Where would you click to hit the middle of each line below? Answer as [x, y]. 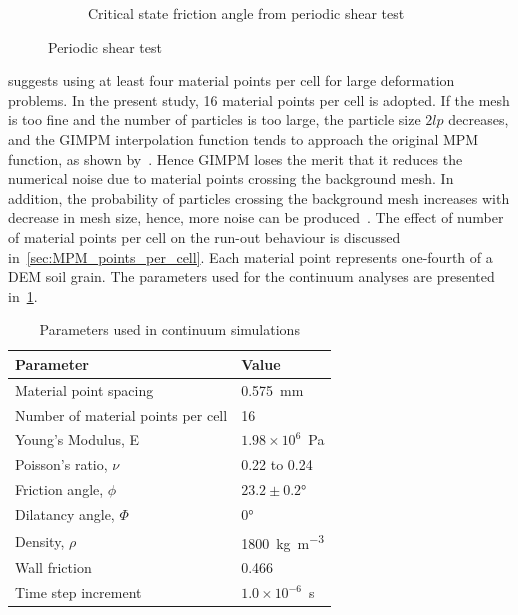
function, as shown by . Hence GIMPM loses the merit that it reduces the [235, 158]
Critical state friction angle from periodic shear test [246, 13]
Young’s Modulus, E [77, 439]
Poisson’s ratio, [61, 464]
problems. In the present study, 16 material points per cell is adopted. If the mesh [259, 99]
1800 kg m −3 [283, 541]
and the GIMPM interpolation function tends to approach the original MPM [243, 138]
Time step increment [78, 592]
